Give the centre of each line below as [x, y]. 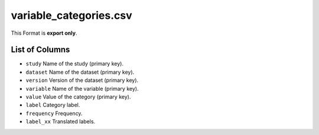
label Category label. [53, 105]
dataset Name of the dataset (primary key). [80, 72]
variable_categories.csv [71, 15]
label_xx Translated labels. [61, 121]
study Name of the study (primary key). [75, 64]
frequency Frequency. [54, 113]
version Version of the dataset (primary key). [82, 80]
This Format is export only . [44, 33]
